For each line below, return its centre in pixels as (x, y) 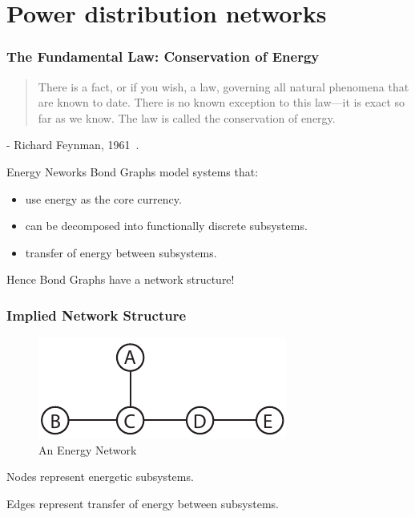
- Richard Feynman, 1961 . (73, 145)
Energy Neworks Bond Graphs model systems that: (133, 171)
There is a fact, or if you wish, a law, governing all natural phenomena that (224, 86)
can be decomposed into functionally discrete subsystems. (166, 226)
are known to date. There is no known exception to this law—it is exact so (222, 102)
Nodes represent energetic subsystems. (100, 477)
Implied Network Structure (97, 315)
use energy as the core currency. (103, 198)
